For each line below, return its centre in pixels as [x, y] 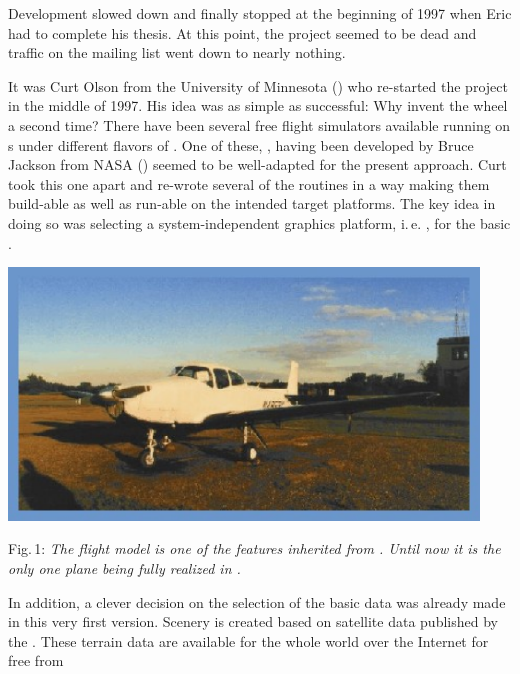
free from [36, 660]
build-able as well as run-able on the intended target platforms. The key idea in [252, 203]
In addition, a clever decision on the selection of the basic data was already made [257, 601]
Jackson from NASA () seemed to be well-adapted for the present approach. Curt [257, 164]
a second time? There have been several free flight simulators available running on [259, 124]
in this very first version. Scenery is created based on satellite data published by [253, 621]
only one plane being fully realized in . [124, 568]
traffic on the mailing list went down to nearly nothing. [177, 52]
